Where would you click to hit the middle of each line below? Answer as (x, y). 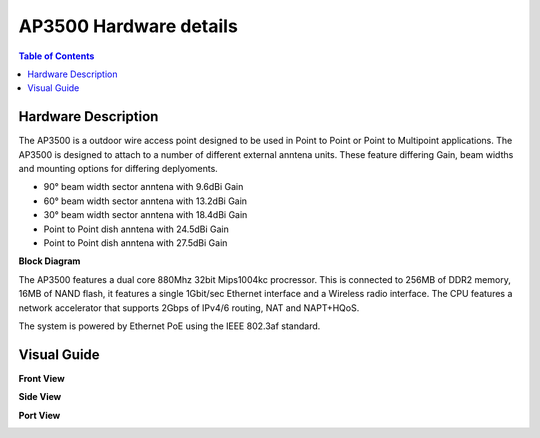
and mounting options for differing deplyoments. (118, 169)
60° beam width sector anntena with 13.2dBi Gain (145, 201)
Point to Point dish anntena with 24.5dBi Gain (136, 229)
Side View (40, 397)
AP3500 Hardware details (128, 26)
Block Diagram (49, 261)
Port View (39, 415)
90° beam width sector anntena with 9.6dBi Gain (143, 187)
